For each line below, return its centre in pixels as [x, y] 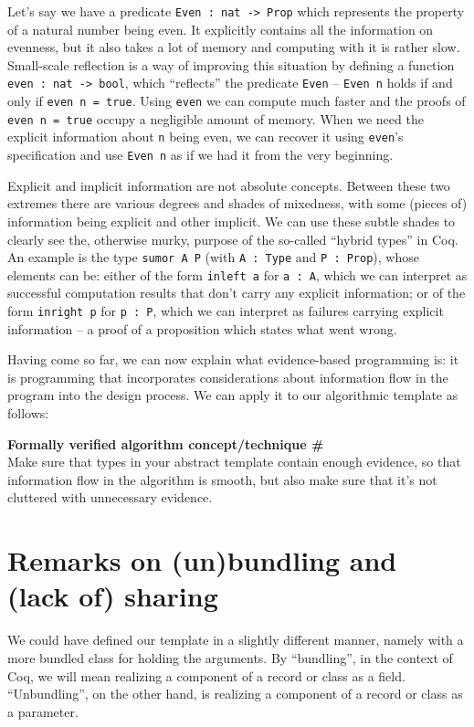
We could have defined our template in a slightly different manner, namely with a [236, 640]
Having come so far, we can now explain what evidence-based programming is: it [233, 359]
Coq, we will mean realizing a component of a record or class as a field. [206, 675]
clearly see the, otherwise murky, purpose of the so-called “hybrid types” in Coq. [233, 239]
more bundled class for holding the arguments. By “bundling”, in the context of [230, 657]
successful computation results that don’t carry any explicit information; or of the [237, 293]
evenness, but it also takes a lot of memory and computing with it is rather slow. [234, 47]
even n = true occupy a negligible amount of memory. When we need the [216, 118]
